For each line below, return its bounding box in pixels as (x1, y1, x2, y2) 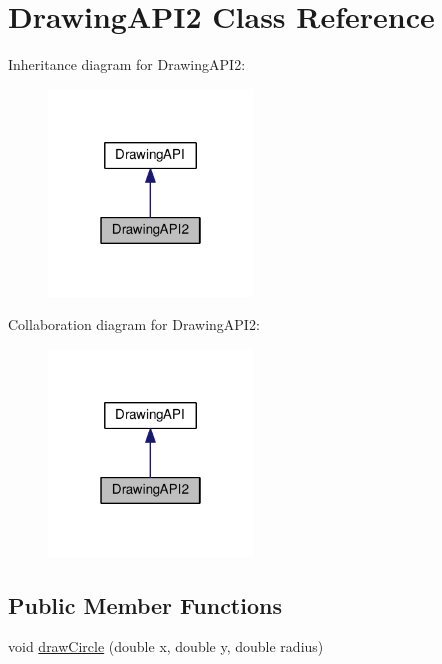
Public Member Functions (8, 589, 282, 620)
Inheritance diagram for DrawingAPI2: (8, 54, 246, 75)
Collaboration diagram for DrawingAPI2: (8, 314, 260, 335)
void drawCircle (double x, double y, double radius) (8, 636, 324, 657)
